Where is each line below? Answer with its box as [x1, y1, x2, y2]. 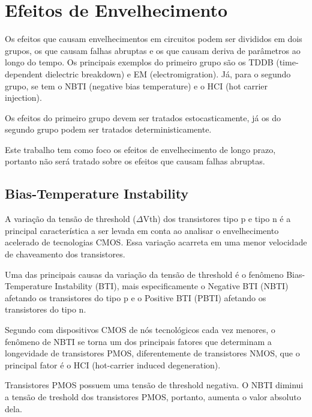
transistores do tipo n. [5, 303, 86, 316]
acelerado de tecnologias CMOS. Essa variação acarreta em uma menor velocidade [5, 236, 307, 248]
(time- [276, 56, 299, 68]
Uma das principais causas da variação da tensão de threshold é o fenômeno [5, 268, 284, 280]
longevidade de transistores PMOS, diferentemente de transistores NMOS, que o [5, 347, 300, 359]
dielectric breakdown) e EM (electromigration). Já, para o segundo [45, 67, 291, 80]
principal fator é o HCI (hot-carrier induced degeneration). [5, 358, 221, 371]
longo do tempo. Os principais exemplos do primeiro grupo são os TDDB [5, 56, 274, 68]
